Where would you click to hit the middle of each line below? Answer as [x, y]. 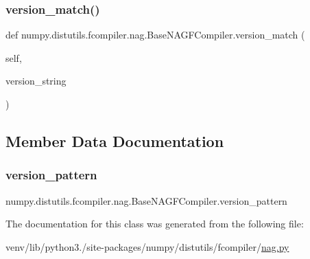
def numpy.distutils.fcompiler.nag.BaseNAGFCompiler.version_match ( [155, 35]
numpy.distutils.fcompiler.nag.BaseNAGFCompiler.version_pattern [146, 200]
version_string [36, 81]
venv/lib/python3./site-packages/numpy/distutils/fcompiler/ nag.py [147, 246]
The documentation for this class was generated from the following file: [155, 224]
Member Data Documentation [115, 140]
